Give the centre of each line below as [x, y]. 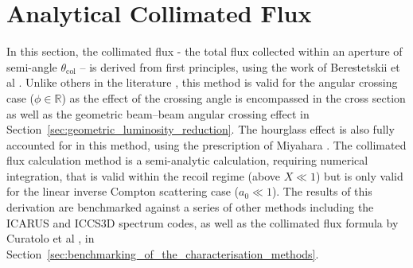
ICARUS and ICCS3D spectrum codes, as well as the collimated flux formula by [203, 222]
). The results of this [322, 191]
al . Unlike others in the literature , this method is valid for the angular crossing [202, 82]
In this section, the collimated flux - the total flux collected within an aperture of [205, 51]
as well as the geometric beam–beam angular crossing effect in [158, 113]
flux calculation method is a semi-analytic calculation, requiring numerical [187, 160]
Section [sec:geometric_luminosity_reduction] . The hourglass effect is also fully [201, 129]
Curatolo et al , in [51, 238]
